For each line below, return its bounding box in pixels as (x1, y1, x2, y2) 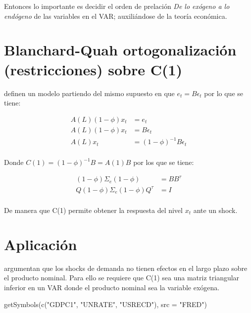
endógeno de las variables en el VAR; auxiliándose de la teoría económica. (4, 10, 227, 21)
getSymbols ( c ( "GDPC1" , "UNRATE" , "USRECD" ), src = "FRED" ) (4, 299, 207, 309)
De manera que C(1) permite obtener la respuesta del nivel (4, 205, 183, 215)
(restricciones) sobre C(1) (4, 59, 183, 79)
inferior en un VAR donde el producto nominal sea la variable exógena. (4, 282, 220, 292)
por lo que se (204, 88, 243, 98)
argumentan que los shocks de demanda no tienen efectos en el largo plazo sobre (4, 262, 248, 273)
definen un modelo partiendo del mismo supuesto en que (4, 88, 175, 98)
